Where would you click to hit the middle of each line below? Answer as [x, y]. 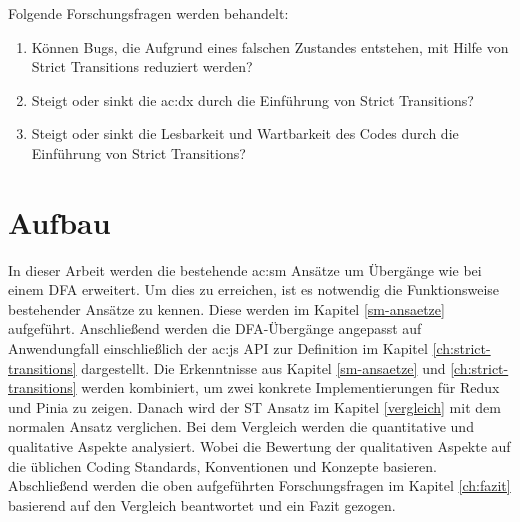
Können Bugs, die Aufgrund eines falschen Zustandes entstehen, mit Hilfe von [270, 46]
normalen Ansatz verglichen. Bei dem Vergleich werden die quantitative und [241, 426]
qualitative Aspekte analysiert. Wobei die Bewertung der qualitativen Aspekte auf [259, 446]
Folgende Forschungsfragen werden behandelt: [148, 13]
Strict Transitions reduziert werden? [142, 66]
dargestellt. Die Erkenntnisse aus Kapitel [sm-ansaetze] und [263, 367]
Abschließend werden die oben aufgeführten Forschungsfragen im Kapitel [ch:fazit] [259, 485]
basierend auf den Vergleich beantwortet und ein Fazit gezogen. [202, 504]
